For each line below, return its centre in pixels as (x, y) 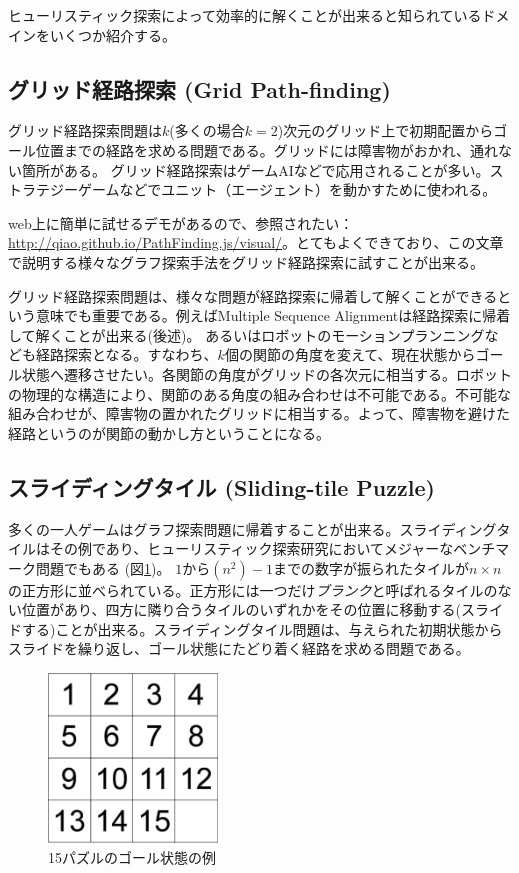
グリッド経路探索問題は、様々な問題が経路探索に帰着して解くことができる (253, 295)
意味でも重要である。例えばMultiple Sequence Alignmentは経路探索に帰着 (273, 315)
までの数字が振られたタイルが (370, 567)
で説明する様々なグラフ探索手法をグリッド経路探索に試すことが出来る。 (246, 261)
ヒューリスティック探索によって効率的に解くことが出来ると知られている (245, 15)
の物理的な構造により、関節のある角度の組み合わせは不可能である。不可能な (260, 393)
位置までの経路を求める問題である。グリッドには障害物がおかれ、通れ (266, 149)
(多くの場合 (207, 130)
